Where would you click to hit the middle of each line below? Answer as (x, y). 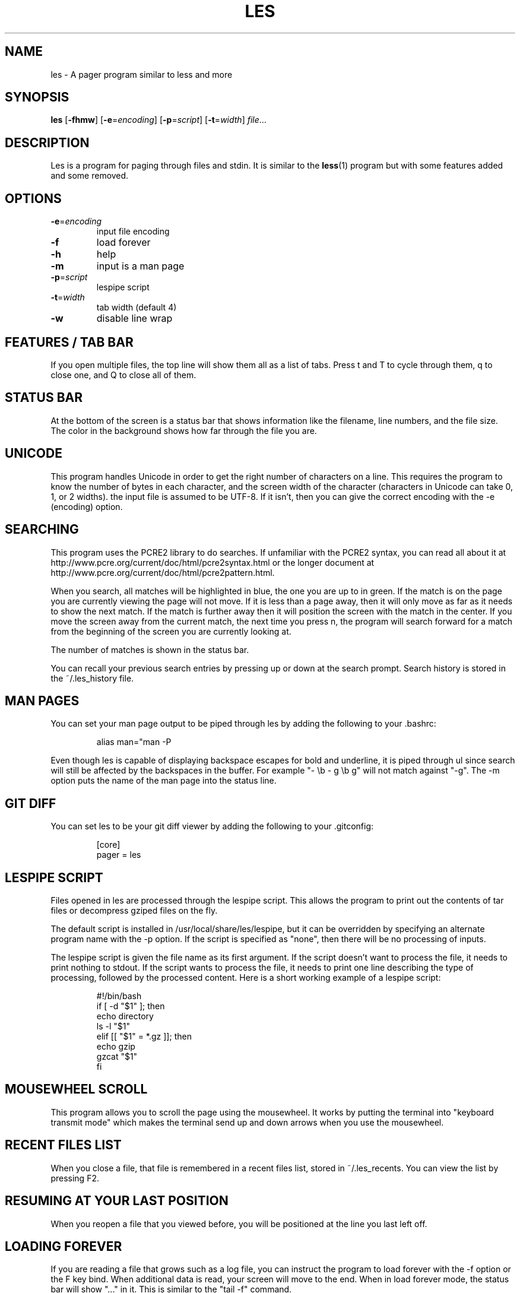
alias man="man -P (134, 742)
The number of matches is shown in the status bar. (150, 649)
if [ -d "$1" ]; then (131, 1006)
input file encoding (133, 232)
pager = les (119, 855)
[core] (108, 845)
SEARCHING (42, 530)
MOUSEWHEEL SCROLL (76, 1089)
